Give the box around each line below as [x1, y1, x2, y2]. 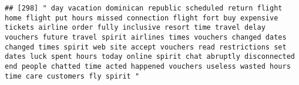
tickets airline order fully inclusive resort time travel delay [5, 23, 266, 32]
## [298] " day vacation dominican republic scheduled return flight [5, 4, 283, 12]
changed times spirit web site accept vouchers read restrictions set [5, 42, 287, 51]
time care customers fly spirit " [5, 72, 140, 80]
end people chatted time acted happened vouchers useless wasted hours [5, 62, 291, 70]
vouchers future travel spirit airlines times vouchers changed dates [5, 33, 287, 41]
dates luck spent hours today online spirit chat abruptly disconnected [5, 52, 295, 61]
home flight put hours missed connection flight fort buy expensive [5, 13, 278, 22]
